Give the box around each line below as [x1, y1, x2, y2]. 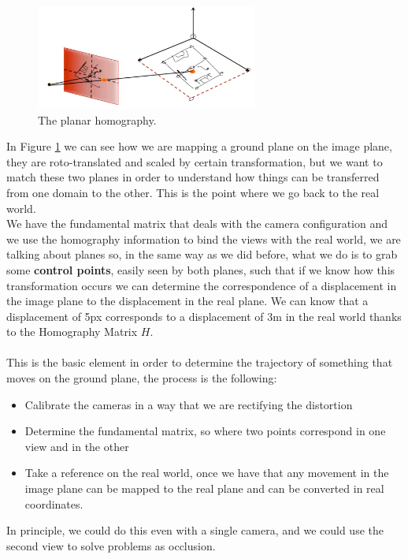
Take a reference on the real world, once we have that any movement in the [24, 464, 389, 481]
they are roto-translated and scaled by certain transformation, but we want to [6, 153, 383, 170]
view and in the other [24, 438, 129, 454]
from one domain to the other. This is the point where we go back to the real [6, 184, 380, 200]
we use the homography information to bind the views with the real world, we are [6, 230, 401, 247]
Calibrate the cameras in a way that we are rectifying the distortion [24, 396, 353, 412]
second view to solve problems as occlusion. [6, 537, 216, 553]
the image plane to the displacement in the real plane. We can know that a [6, 293, 369, 309]
